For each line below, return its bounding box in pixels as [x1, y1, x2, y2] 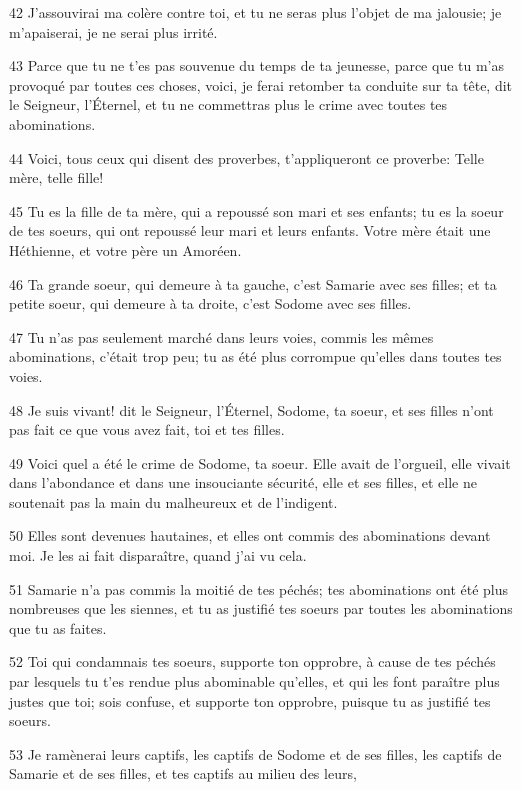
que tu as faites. [9, 617, 107, 638]
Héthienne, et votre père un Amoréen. [9, 239, 242, 260]
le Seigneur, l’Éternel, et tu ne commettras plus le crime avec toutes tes [9, 94, 448, 115]
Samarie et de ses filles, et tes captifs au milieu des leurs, [9, 763, 357, 784]
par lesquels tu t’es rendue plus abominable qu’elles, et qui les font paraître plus [9, 671, 500, 692]
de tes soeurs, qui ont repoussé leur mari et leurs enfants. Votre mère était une [9, 220, 491, 241]
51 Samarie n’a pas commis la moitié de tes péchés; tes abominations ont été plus [9, 578, 509, 599]
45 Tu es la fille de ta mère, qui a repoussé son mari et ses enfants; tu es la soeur [9, 200, 504, 221]
